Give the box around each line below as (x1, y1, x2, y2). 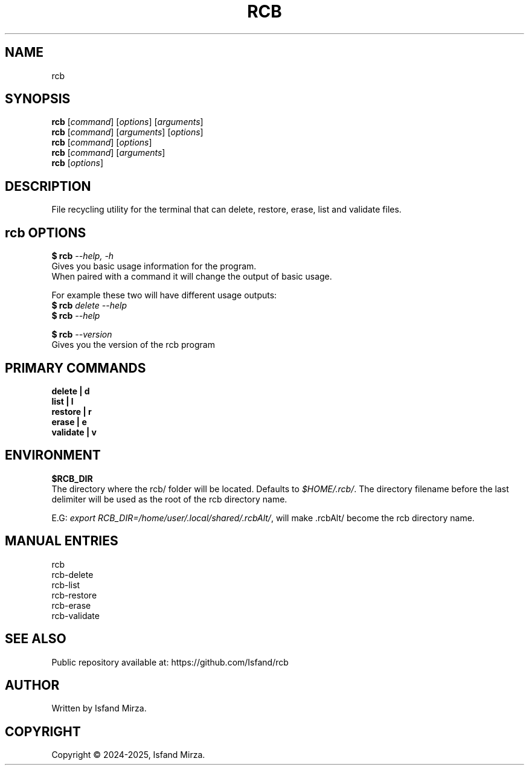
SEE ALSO (5, 631, 66, 647)
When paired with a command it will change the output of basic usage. (51, 271, 332, 282)
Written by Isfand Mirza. (51, 703, 147, 714)
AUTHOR (5, 677, 60, 693)
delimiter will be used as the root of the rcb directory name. (51, 493, 287, 504)
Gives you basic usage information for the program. (51, 261, 257, 272)
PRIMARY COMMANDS (5, 360, 146, 376)
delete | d (51, 385, 90, 396)
